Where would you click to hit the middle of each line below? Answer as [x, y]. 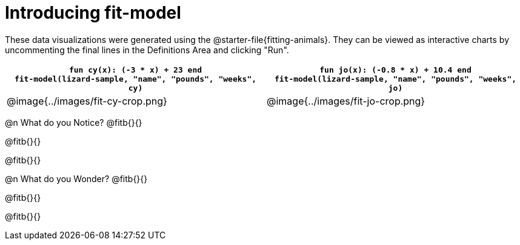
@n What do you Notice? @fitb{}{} [74, 122]
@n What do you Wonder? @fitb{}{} [76, 178]
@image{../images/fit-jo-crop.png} [346, 101]
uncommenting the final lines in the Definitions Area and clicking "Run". [147, 50]
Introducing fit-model [93, 13]
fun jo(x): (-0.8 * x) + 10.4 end [395, 70]
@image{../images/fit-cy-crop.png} [87, 101]
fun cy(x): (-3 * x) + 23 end [135, 70]
